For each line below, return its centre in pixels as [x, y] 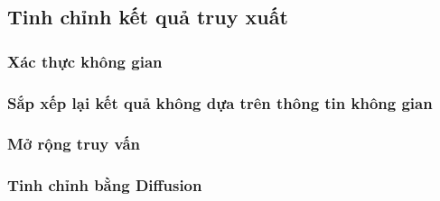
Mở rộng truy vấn [74, 144]
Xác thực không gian [85, 61]
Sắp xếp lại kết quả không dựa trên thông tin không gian [220, 102]
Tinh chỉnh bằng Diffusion [105, 185]
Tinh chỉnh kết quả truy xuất [148, 17]
